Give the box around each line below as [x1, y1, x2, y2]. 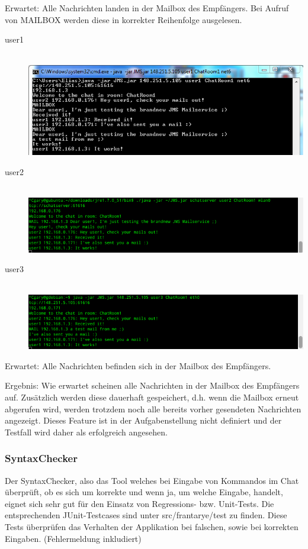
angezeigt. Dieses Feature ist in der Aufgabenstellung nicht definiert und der [5, 414, 282, 427]
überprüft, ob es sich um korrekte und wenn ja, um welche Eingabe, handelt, [5, 486, 283, 498]
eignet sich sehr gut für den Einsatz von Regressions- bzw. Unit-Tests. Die [5, 497, 274, 509]
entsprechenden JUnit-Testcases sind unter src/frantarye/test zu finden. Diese [5, 509, 287, 521]
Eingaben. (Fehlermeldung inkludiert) [5, 532, 142, 544]
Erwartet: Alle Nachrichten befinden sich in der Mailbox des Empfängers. [5, 359, 271, 372]
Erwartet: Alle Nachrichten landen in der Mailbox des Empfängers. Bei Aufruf [5, 2, 289, 14]
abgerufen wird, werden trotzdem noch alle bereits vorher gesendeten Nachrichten [5, 402, 301, 415]
